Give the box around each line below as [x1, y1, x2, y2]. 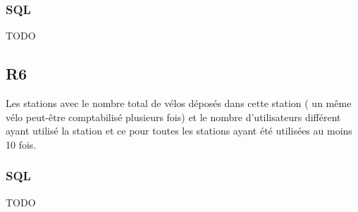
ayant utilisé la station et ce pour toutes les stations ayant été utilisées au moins [6, 123, 352, 138]
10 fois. [6, 137, 37, 151]
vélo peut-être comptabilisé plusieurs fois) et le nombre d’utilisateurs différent [6, 109, 341, 124]
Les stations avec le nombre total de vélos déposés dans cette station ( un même [6, 96, 352, 111]
